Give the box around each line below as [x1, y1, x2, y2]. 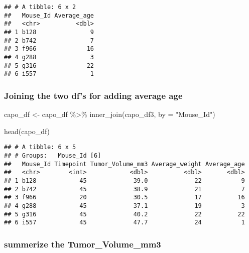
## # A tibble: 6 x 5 [4, 144, 76, 151]
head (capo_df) [4, 125, 50, 136]
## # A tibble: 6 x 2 [4, 4, 76, 11]
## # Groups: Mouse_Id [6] [4, 152, 101, 159]
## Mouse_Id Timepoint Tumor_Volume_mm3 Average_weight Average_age [4, 160, 245, 168]
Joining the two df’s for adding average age [4, 89, 183, 101]
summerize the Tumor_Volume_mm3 [4, 237, 161, 250]
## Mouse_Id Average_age [4, 12, 94, 19]
